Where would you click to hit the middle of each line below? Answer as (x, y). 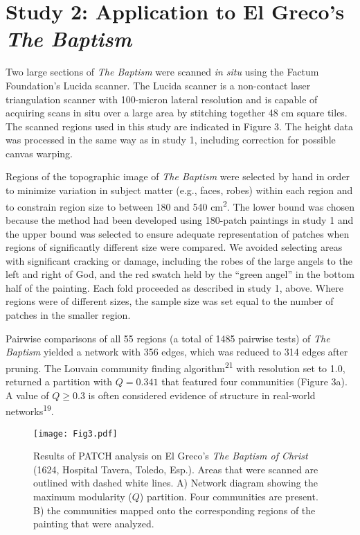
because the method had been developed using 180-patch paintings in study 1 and (180, 219)
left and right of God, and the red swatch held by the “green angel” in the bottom (180, 274)
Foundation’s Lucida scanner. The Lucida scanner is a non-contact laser (158, 85)
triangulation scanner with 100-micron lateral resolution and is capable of (162, 99)
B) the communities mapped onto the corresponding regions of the (174, 510)
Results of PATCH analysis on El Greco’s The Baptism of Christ (171, 456)
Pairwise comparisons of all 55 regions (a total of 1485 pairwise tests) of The (168, 338)
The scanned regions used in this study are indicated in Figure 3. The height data (179, 126)
